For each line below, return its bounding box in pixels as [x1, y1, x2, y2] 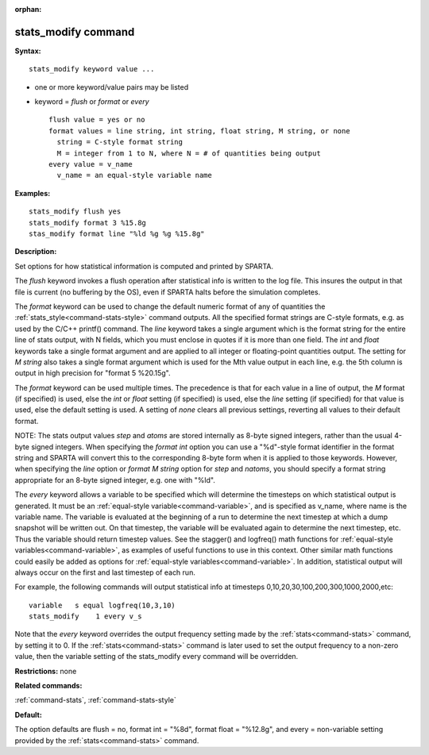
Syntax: [14, 46, 41, 56]
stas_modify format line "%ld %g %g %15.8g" [29, 229, 206, 238]
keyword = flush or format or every [34, 97, 150, 106]
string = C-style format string [56, 137, 183, 147]
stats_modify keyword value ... [29, 64, 155, 74]
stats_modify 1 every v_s [29, 612, 142, 621]
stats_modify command [14, 25, 135, 39]
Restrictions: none [14, 666, 77, 676]
